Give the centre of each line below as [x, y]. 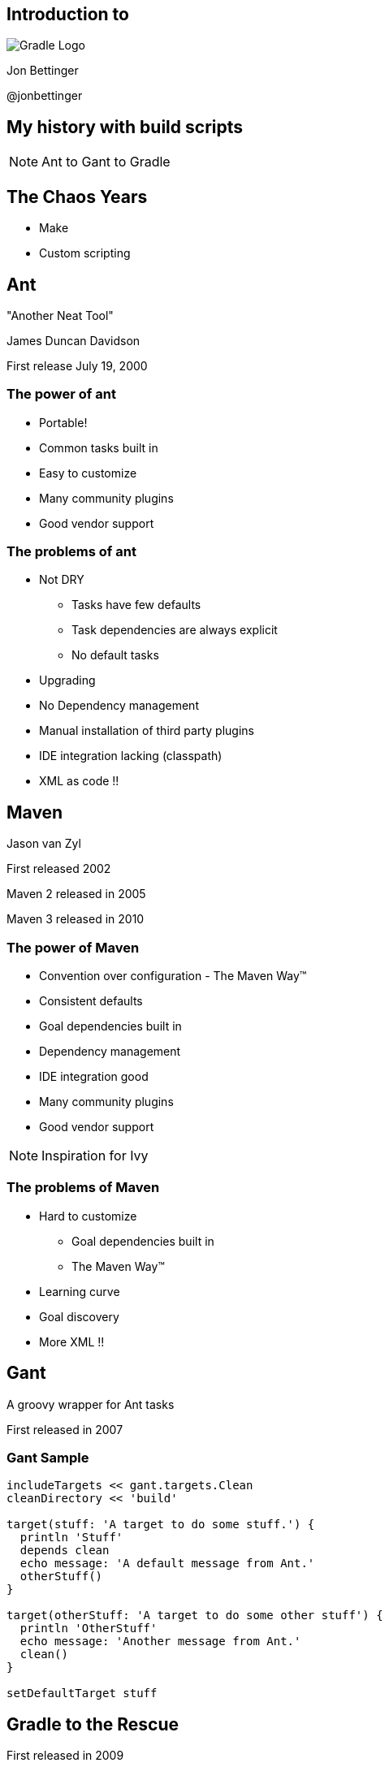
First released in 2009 [65, 1756]
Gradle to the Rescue [93, 1724]
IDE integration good [94, 1077]
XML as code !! [79, 781]
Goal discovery [79, 1316]
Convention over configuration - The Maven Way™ [173, 976]
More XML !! [72, 1341]
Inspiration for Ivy [95, 1156]
